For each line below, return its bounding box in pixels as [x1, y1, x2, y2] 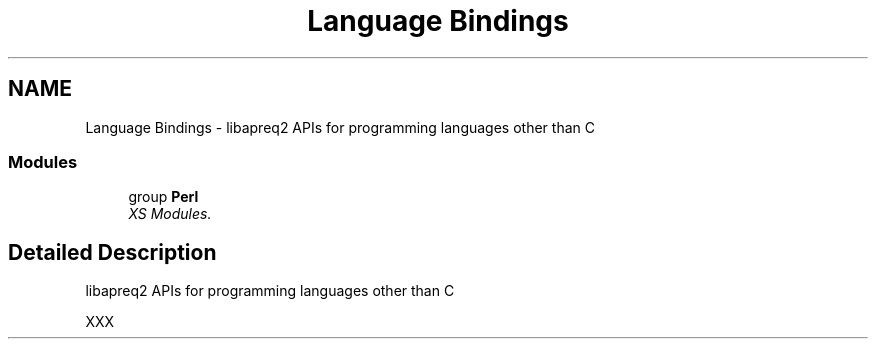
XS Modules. [128, 205, 212, 223]
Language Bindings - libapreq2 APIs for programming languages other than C [85, 118, 595, 136]
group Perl [128, 188, 199, 206]
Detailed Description [8, 239, 217, 265]
